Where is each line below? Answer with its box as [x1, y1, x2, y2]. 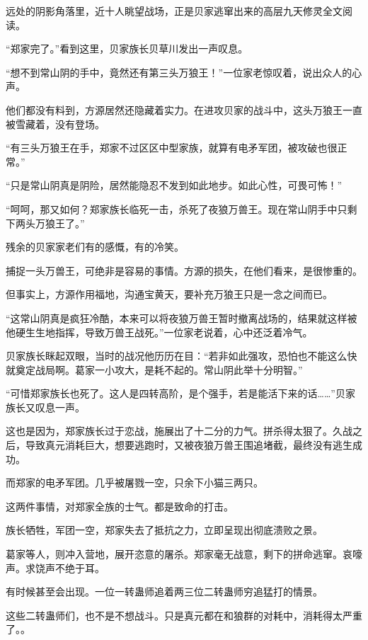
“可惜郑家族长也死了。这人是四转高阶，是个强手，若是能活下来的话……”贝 [6, 386, 345, 401]
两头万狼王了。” [15, 215, 85, 230]
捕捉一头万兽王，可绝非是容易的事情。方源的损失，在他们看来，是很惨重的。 [6, 263, 362, 278]
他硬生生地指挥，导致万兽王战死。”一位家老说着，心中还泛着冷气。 [6, 324, 313, 339]
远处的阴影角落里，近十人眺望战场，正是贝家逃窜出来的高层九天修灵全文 [6, 4, 343, 18]
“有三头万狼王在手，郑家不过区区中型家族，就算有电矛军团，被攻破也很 [6, 140, 338, 155]
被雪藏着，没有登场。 [6, 116, 105, 131]
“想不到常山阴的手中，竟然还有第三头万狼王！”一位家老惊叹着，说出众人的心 [6, 64, 362, 79]
